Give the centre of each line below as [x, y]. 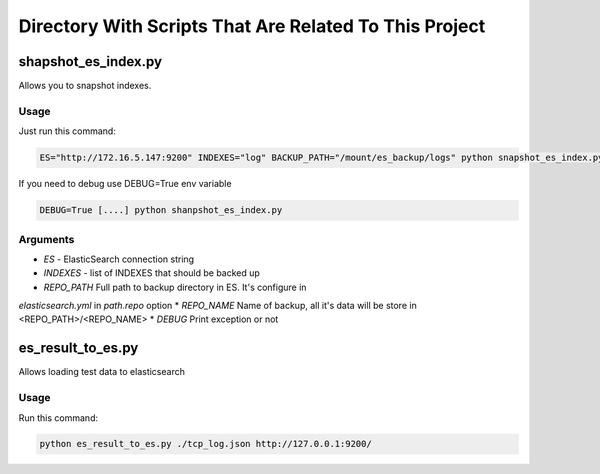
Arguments [46, 239]
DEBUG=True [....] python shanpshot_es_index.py [161, 210]
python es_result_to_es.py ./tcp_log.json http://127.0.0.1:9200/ [205, 444]
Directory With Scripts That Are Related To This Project [252, 26]
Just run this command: [67, 131]
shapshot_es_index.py [90, 61]
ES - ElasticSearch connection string [119, 259]
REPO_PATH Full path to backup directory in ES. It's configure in [175, 287]
